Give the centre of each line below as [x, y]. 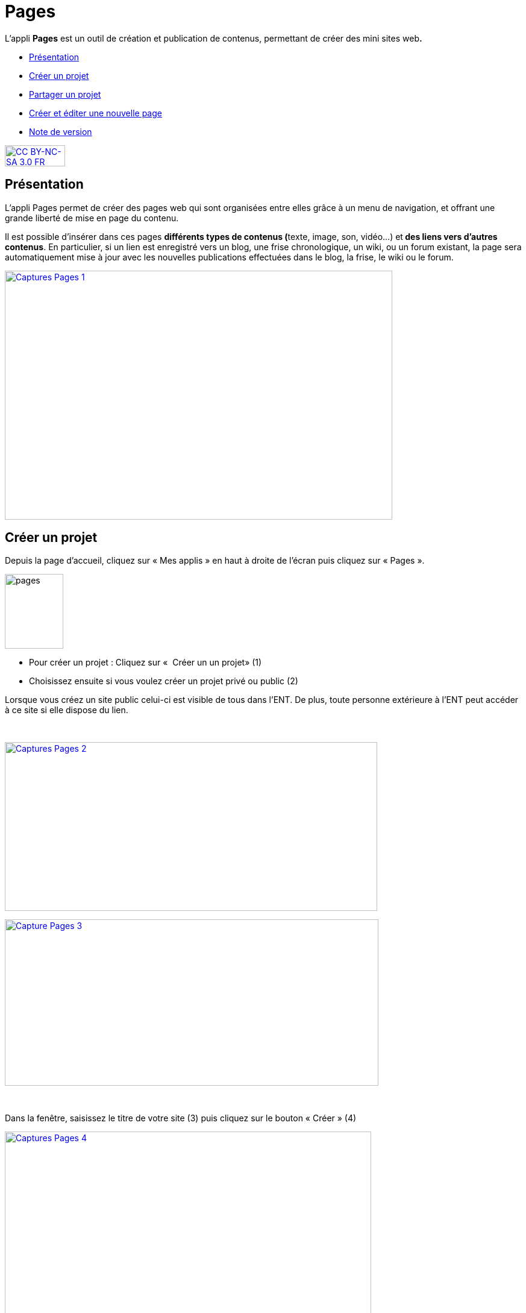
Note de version [61, 131]
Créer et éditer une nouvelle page [95, 113]
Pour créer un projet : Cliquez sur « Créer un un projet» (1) [146, 663]
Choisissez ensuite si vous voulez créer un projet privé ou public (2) [164, 681]
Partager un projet [65, 94]
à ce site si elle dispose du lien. [67, 710]
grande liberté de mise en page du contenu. [92, 218]
